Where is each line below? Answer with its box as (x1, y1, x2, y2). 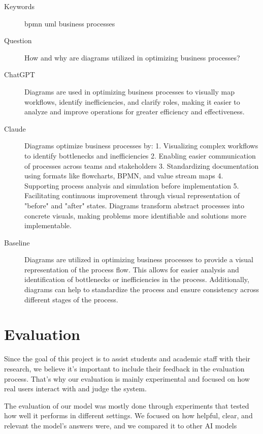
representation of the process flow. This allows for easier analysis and (24, 264, 239, 274)
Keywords (4, 1, 35, 11)
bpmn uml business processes (24, 18, 115, 28)
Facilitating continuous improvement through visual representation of (24, 190, 240, 201)
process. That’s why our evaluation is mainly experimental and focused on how (4, 373, 250, 384)
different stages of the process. (24, 294, 118, 304)
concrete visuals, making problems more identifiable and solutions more (24, 210, 247, 221)
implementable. (24, 220, 72, 231)
